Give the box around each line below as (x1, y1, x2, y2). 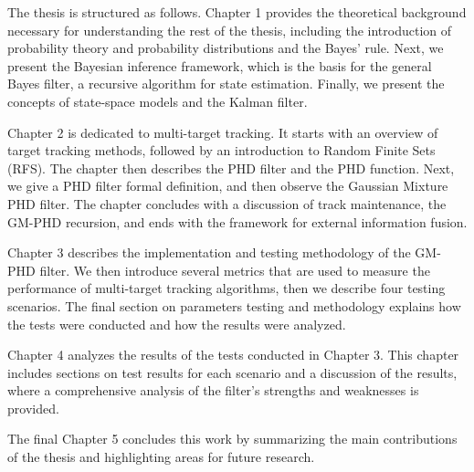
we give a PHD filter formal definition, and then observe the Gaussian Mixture (7, 176, 448, 195)
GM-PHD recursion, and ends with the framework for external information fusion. (7, 212, 468, 231)
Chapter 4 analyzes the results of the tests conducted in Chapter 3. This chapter (7, 345, 459, 364)
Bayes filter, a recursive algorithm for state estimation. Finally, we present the (7, 74, 445, 93)
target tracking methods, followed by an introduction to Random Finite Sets (7, 141, 436, 160)
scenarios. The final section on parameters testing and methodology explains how (7, 296, 461, 315)
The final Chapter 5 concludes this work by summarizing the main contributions (7, 429, 458, 448)
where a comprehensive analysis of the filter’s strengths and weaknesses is (7, 381, 419, 400)
